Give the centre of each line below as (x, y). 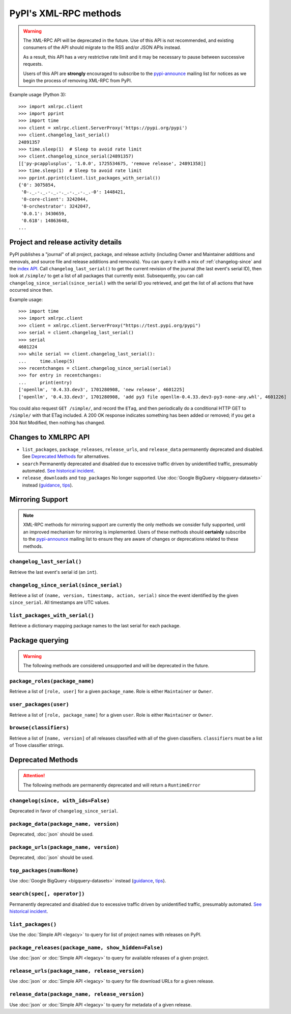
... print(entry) (45, 382)
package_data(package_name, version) (64, 824)
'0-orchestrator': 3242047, (56, 206)
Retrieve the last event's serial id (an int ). (54, 572)
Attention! (34, 776)
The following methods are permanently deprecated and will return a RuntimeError (112, 785)
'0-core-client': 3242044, (55, 199)
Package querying (39, 640)
